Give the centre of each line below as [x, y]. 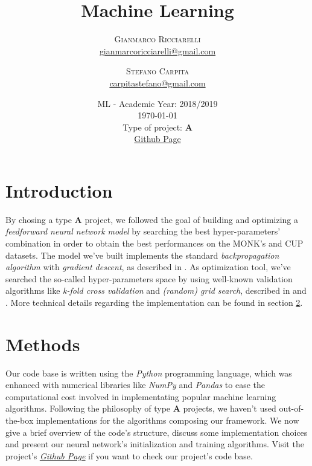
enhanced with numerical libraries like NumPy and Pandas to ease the [135, 385]
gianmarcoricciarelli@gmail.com [158, 50]
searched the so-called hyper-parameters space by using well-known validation [149, 278]
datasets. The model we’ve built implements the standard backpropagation [142, 255]
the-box [20, 420]
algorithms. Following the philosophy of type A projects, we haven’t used [141, 408]
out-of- [291, 408]
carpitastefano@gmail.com [158, 83]
